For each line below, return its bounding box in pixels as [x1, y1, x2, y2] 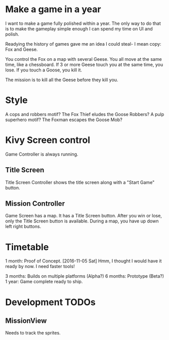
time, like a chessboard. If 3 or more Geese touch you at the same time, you [5, 61, 163, 67]
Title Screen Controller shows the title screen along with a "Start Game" [5, 179, 155, 185]
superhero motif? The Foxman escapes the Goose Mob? [5, 117, 122, 123]
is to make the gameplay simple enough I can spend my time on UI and [5, 25, 153, 31]
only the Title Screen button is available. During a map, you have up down [5, 218, 159, 224]
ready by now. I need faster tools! [5, 263, 75, 270]
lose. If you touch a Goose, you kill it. [5, 67, 82, 73]
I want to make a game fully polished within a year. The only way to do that [5, 20, 161, 26]
